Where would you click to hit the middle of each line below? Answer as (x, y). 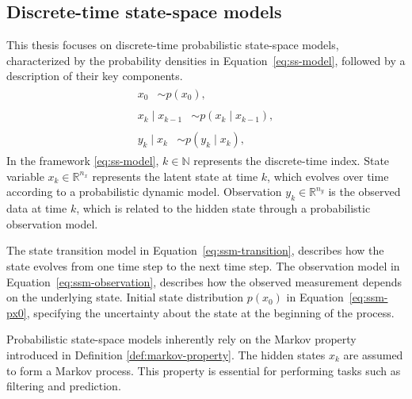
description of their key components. (95, 76)
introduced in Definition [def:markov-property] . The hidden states (166, 354)
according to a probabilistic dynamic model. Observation (144, 192)
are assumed (373, 354)
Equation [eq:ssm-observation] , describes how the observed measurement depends (204, 281)
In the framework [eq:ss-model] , (83, 161)
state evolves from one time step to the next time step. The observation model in (203, 265)
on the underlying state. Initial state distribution (125, 297)
